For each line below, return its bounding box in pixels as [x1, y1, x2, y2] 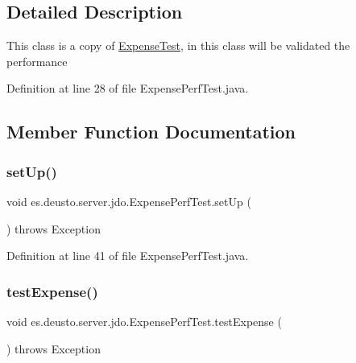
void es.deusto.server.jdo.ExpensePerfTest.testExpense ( [6, 312, 282, 329]
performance [6, 52, 68, 69]
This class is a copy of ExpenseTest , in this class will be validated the [6, 37, 350, 54]
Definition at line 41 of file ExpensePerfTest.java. [6, 247, 249, 264]
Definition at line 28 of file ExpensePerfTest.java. [6, 80, 249, 97]
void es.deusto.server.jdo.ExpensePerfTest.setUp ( [6, 192, 251, 209]
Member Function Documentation [6, 119, 296, 144]
